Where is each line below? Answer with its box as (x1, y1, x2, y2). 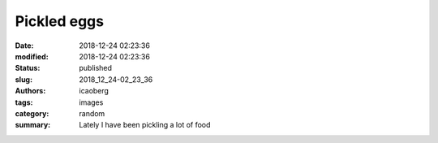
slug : (15, 74, 32, 84)
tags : (15, 97, 33, 107)
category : (15, 108, 49, 118)
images (79, 97, 104, 107)
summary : (15, 120, 51, 130)
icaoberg (79, 86, 109, 96)
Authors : (15, 86, 46, 96)
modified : (15, 51, 49, 61)
